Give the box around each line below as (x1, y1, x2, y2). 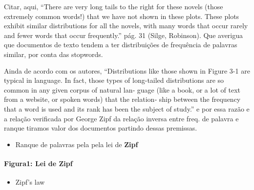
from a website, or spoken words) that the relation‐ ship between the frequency (4, 94, 241, 104)
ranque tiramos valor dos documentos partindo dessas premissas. (4, 123, 197, 133)
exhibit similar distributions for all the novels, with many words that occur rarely (4, 20, 248, 31)
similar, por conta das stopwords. (4, 49, 103, 59)
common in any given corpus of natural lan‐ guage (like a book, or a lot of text (4, 84, 240, 95)
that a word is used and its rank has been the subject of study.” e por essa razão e (4, 103, 250, 114)
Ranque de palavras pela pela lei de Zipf (15, 139, 138, 149)
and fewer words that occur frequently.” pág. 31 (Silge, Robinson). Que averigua (4, 30, 243, 40)
